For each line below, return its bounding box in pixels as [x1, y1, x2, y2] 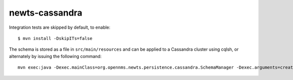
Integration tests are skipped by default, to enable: [9, 24, 111, 30]
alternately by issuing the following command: [9, 53, 102, 59]
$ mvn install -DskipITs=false [18, 36, 93, 41]
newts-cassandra [9, 7, 83, 18]
